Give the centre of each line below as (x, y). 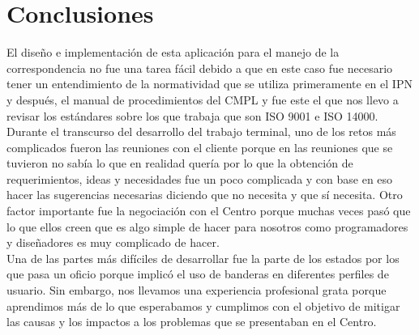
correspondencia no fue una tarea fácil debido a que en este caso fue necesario (200, 68)
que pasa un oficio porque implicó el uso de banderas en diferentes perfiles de (198, 274)
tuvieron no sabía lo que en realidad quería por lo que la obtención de (180, 163)
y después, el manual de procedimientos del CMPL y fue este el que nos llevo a (203, 99)
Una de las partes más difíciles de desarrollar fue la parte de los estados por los (203, 258)
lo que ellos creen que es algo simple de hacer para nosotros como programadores (207, 226)
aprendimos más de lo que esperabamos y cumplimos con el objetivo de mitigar (203, 305)
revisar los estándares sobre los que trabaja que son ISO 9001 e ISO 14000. (192, 115)
